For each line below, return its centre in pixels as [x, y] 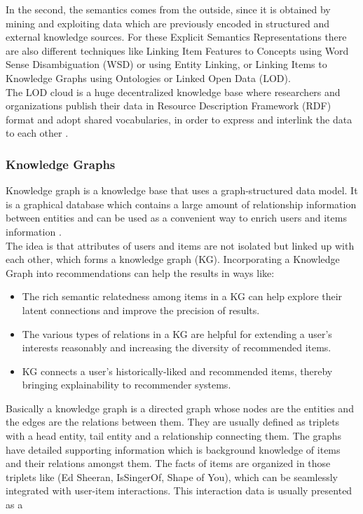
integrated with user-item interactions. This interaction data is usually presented [179, 491]
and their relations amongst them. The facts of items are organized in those [168, 463]
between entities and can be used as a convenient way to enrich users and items [176, 218]
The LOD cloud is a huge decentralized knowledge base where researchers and [173, 92]
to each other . [37, 133]
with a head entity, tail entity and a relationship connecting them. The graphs [173, 436]
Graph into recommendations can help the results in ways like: [140, 272]
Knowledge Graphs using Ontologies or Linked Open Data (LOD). [148, 77]
